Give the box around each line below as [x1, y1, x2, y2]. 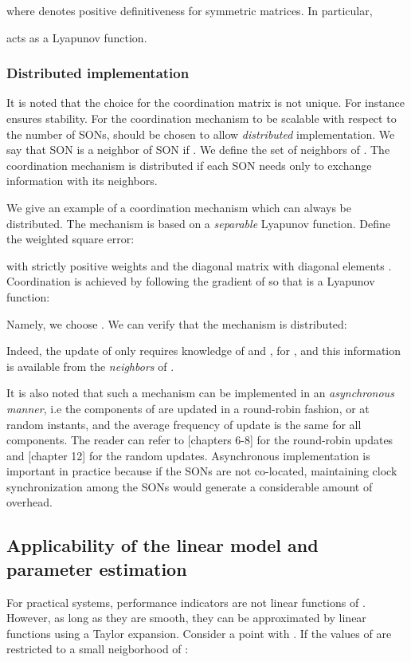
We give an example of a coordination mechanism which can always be [6, 199, 351, 215]
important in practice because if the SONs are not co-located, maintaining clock [6, 463, 397, 479]
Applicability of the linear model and [6, 533, 319, 558]
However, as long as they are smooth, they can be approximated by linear [6, 609, 366, 626]
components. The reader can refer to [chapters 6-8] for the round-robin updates [6, 431, 393, 448]
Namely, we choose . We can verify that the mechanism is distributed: [6, 315, 347, 332]
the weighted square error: [6, 231, 135, 247]
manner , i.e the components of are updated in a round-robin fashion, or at [6, 400, 370, 416]
